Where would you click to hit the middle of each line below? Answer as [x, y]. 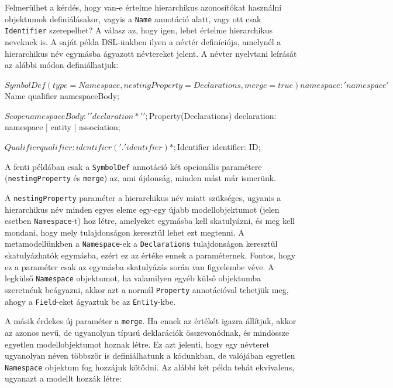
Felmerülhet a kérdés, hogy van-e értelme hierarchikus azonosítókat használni [143, 7]
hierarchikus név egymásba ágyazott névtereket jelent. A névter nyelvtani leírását [151, 53]
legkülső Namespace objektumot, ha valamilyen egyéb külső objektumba [133, 278]
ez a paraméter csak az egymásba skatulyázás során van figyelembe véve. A [139, 266]
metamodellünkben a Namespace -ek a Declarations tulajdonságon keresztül [141, 244]
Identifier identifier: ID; [219, 147]
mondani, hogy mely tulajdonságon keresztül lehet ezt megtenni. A [125, 232]
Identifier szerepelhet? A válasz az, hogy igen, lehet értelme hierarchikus [139, 30]
